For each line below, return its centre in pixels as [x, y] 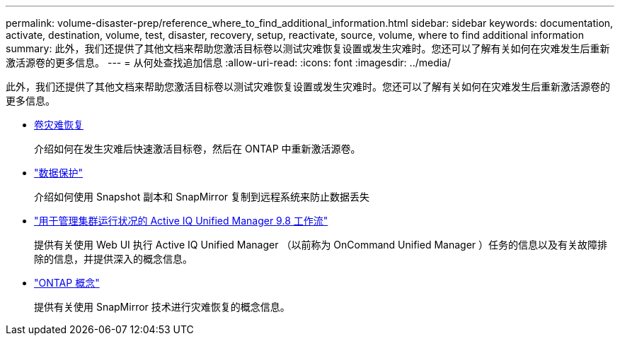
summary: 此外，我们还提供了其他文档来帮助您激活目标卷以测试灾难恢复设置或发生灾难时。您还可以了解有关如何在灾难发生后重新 [308, 48]
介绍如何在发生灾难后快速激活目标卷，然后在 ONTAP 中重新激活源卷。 [197, 149]
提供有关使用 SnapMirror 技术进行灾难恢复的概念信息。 [162, 307]
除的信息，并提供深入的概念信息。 [113, 259]
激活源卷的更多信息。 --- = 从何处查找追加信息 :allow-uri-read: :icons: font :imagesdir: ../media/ [229, 62]
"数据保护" [59, 173]
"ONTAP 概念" [67, 283]
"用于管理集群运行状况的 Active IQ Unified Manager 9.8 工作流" [181, 221]
